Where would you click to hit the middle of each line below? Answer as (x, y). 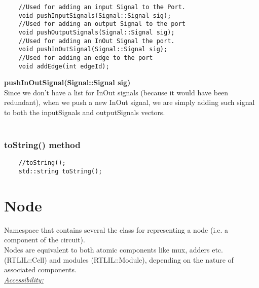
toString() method (42, 145)
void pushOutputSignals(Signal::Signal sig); (97, 32)
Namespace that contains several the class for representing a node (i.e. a (116, 229)
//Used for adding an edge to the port (86, 58)
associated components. (40, 269)
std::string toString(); (60, 172)
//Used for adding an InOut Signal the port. (97, 41)
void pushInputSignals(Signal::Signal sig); (95, 15)
